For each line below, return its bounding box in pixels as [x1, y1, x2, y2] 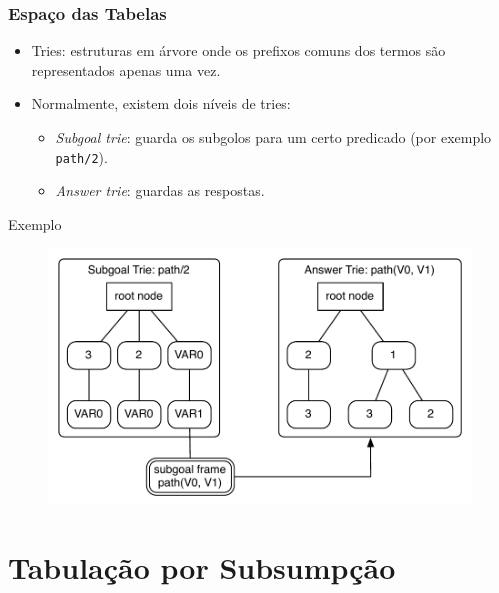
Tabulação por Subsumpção [8, 547, 396, 588]
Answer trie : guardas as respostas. [55, 180, 265, 201]
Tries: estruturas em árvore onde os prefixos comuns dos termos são [31, 40, 446, 61]
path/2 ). [55, 146, 108, 167]
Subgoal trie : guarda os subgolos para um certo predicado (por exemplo [55, 127, 492, 147]
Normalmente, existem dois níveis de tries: [31, 93, 291, 114]
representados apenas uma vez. [31, 59, 221, 80]
